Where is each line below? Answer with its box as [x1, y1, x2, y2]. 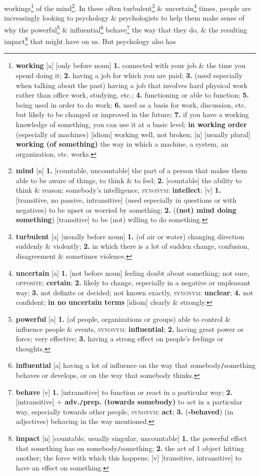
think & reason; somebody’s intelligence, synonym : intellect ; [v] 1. [15, 185, 221, 195]
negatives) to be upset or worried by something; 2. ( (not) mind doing [15, 204, 236, 215]
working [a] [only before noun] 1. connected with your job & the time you [15, 60, 245, 71]
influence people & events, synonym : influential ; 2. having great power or [15, 323, 244, 334]
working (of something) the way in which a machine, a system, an [15, 139, 228, 149]
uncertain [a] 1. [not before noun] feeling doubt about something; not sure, [15, 267, 249, 278]
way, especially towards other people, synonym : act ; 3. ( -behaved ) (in [15, 406, 233, 416]
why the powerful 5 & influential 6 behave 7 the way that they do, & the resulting [4, 23, 247, 35]
